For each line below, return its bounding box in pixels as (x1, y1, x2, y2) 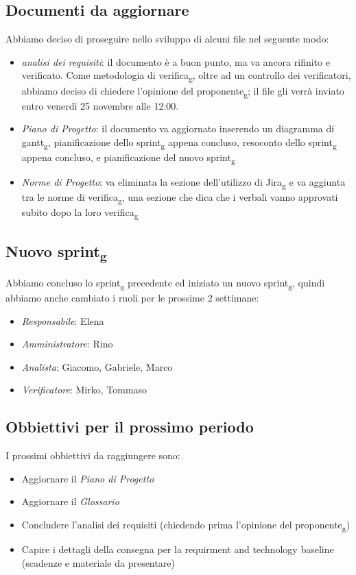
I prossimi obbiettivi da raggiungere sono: (5, 448, 180, 463)
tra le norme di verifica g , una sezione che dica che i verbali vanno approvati (21, 190, 338, 206)
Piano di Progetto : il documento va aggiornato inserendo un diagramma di (21, 121, 335, 136)
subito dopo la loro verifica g (21, 205, 139, 221)
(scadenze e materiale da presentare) (21, 555, 175, 570)
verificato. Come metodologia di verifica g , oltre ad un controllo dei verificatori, (21, 68, 351, 84)
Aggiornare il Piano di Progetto (21, 471, 154, 485)
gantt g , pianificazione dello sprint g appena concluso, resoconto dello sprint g (21, 134, 337, 151)
